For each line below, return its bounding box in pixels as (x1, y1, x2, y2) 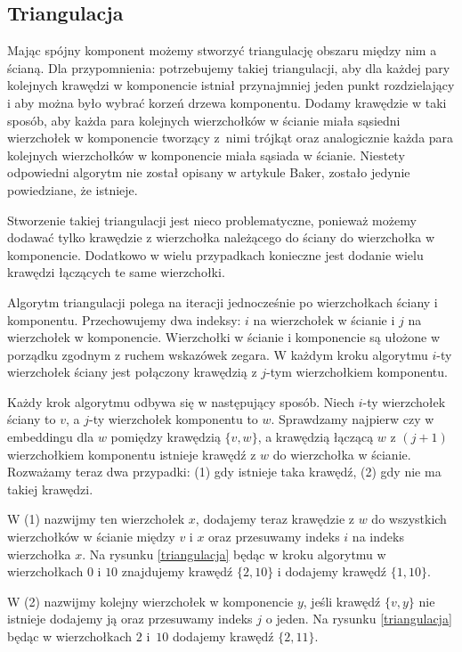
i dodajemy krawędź (277, 562, 386, 581)
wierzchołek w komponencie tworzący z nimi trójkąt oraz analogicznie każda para (7, 128, 454, 147)
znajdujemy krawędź (121, 562, 233, 581)
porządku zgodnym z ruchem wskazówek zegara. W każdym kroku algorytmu (7, 345, 428, 363)
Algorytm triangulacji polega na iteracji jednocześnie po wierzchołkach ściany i (7, 292, 438, 311)
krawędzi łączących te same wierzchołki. (7, 263, 225, 281)
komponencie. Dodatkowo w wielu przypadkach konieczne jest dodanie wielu (7, 245, 424, 264)
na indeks (352, 527, 404, 546)
